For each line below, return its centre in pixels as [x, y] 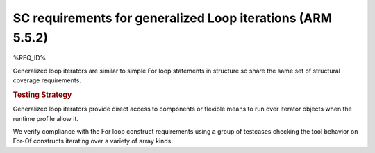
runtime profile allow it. [46, 118]
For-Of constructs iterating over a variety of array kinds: [93, 141]
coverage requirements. [47, 80]
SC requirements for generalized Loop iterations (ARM [173, 18]
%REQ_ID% [30, 58]
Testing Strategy [42, 95]
